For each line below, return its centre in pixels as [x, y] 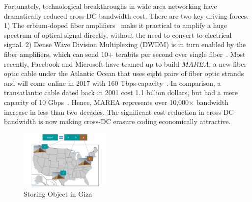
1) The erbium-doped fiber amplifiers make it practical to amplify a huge [116, 25]
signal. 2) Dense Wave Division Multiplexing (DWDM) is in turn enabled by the [125, 44]
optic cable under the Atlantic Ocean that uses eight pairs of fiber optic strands [124, 73]
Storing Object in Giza [58, 193]
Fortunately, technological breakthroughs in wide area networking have [111, 6]
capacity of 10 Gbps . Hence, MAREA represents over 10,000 [97, 102]
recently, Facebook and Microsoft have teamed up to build [92, 63]
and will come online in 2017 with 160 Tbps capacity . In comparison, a [112, 83]
